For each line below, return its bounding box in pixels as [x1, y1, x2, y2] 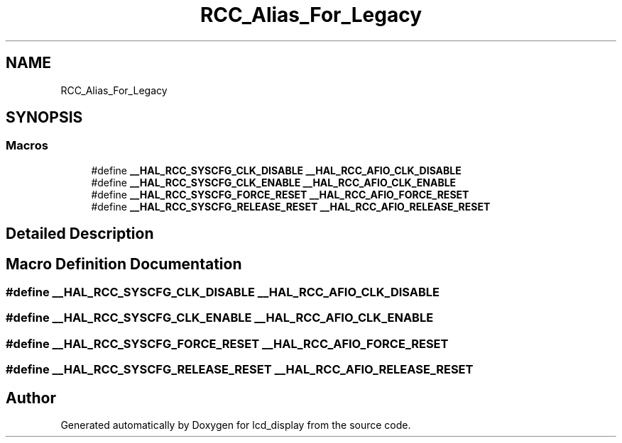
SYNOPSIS [6, 108, 83, 127]
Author [6, 388, 56, 407]
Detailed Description [6, 225, 154, 243]
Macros [6, 138, 48, 153]
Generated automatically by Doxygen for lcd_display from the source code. [60, 419, 411, 432]
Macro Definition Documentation [6, 254, 242, 273]
